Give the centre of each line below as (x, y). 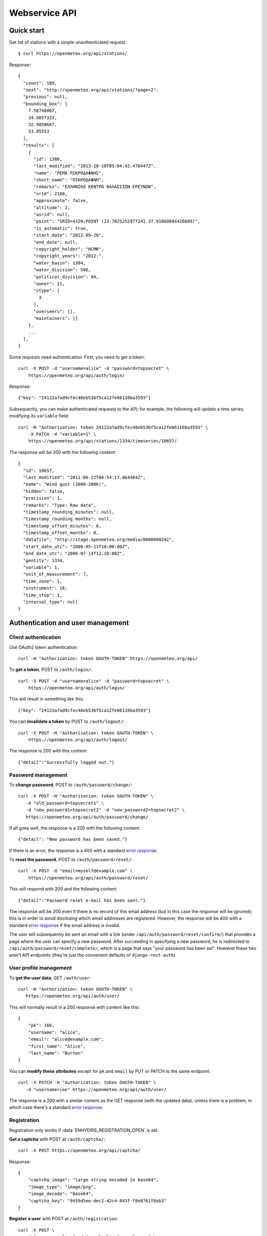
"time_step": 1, (43, 595)
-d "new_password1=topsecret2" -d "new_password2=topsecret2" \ (105, 810)
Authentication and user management (69, 623)
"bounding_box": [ (45, 104)
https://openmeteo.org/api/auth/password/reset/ (88, 878)
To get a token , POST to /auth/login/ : (51, 669)
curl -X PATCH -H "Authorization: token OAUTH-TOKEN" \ (87, 1082)
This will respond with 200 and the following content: (63, 889)
